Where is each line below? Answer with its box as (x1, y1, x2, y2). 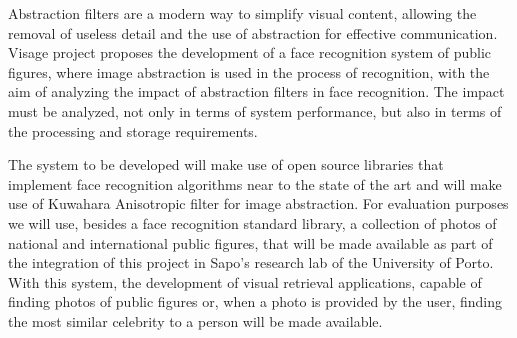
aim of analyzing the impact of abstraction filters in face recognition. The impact (8, 81, 505, 102)
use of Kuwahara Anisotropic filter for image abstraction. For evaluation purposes (8, 193, 509, 214)
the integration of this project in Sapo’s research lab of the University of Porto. (8, 252, 494, 273)
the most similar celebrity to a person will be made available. (8, 310, 383, 331)
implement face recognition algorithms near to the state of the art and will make (8, 173, 502, 194)
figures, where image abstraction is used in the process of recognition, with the (8, 61, 490, 82)
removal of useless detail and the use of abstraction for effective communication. (8, 22, 498, 43)
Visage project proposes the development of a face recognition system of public (8, 42, 492, 63)
